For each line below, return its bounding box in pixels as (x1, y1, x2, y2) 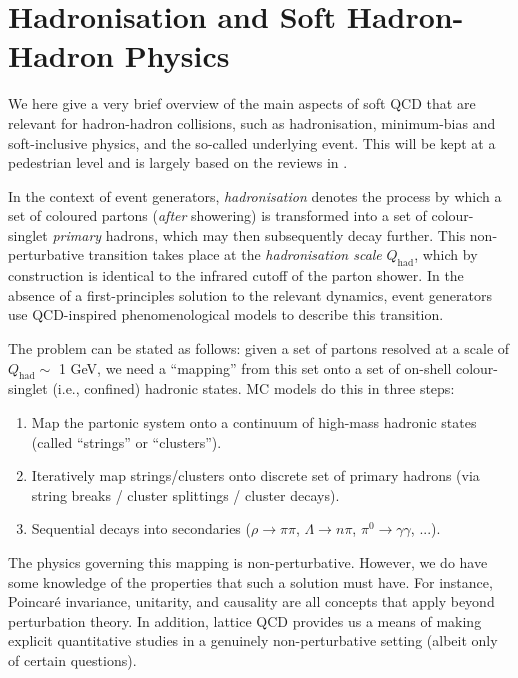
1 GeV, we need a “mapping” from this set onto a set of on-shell (58, 357, 452, 378)
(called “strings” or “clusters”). (31, 431, 222, 452)
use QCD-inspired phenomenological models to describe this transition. (8, 304, 444, 325)
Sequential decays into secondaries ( (31, 518, 251, 539)
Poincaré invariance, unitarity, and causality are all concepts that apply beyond (8, 591, 495, 612)
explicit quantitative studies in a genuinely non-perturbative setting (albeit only (8, 630, 498, 651)
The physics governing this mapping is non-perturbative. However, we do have (8, 552, 488, 572)
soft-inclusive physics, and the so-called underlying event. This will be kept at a (8, 132, 496, 153)
